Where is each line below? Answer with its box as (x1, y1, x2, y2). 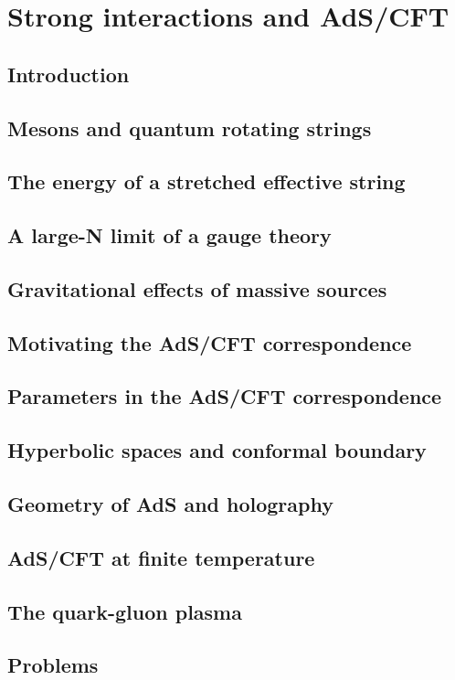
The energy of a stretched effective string (7, 167, 406, 196)
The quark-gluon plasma (7, 597, 242, 625)
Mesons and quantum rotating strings (7, 113, 372, 142)
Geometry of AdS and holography (7, 490, 333, 518)
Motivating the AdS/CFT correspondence (7, 328, 412, 356)
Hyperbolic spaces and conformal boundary (7, 436, 427, 464)
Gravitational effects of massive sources (7, 274, 387, 303)
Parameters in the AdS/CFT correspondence (7, 382, 442, 410)
